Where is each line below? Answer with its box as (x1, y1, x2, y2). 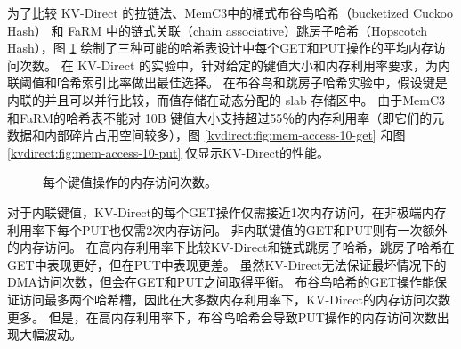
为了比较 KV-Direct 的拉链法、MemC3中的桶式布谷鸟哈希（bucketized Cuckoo (7, 4, 454, 21)
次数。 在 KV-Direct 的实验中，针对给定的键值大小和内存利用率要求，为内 (19, 55, 450, 74)
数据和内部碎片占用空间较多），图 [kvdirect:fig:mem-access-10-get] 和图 (7, 126, 406, 144)
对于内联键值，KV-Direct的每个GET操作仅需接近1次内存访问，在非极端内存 (7, 202, 447, 221)
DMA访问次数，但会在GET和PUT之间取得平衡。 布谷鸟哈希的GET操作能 (7, 272, 435, 291)
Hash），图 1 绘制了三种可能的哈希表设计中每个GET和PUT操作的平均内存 (7, 38, 433, 57)
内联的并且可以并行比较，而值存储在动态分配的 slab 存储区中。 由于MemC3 (7, 90, 445, 109)
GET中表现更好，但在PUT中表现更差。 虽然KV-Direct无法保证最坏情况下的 (7, 255, 447, 273)
